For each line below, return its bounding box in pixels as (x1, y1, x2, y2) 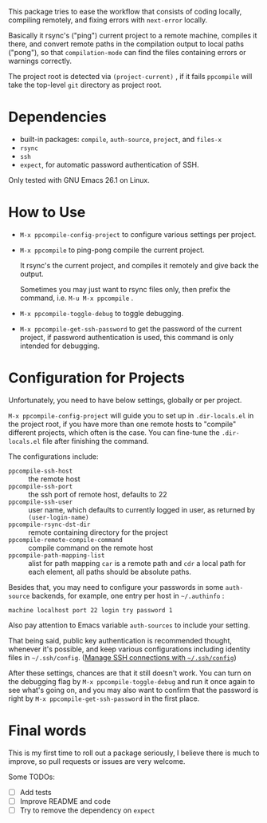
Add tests (19, 787, 52, 797)
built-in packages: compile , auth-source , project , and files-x (19, 134, 222, 144)
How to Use (8, 204, 86, 222)
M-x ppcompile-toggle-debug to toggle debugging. (19, 308, 184, 318)
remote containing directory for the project (28, 527, 169, 537)
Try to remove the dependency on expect (19, 805, 155, 815)
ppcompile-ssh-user (8, 498, 73, 506)
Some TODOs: (8, 772, 56, 781)
